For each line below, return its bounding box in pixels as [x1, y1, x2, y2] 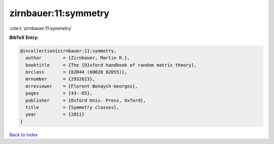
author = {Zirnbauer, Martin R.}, [25, 55, 130, 61]
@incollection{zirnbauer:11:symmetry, [20, 48, 117, 54]
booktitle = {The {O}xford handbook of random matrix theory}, [25, 62, 197, 68]
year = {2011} [25, 112, 85, 117]
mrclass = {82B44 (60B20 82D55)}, [25, 69, 127, 75]
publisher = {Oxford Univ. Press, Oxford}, [25, 98, 146, 103]
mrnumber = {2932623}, [25, 76, 95, 82]
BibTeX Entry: [9, 34, 39, 40]
